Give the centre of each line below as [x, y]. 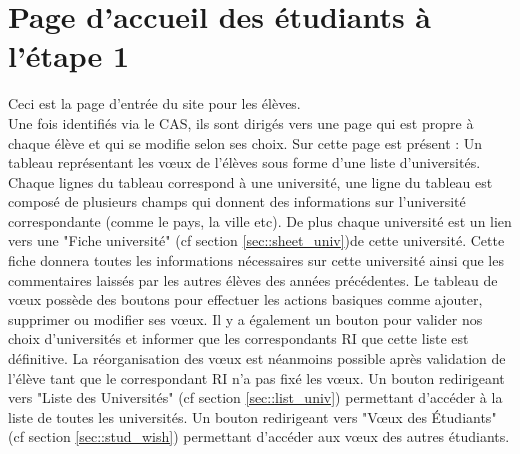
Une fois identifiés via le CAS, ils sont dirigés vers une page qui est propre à [241, 122]
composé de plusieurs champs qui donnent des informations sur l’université [237, 201]
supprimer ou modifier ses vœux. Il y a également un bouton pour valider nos [245, 318]
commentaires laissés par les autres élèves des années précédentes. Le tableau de [253, 279]
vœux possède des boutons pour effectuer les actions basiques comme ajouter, [245, 299]
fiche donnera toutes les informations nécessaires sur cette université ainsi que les [256, 260]
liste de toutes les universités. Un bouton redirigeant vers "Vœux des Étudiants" [252, 416]
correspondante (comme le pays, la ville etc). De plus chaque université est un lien [260, 220]
